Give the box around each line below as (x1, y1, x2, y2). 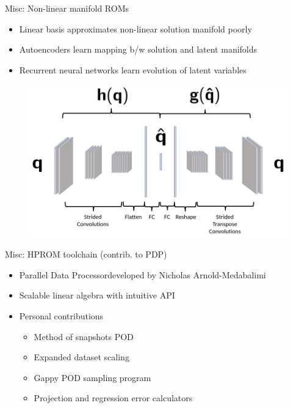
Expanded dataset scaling (34, 351, 129, 363)
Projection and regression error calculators (34, 391, 193, 404)
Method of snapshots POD (34, 330, 134, 343)
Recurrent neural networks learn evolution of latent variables (19, 63, 247, 76)
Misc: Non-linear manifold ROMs (5, 2, 129, 14)
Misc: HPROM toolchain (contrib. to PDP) (5, 248, 167, 261)
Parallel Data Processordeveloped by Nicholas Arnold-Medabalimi (19, 268, 266, 281)
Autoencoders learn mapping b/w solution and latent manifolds (19, 43, 258, 56)
